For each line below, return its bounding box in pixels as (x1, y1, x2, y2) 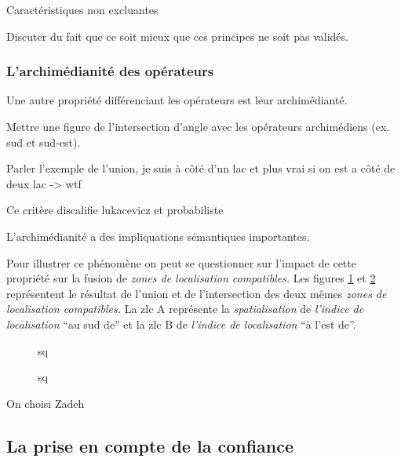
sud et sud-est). (6, 133, 81, 150)
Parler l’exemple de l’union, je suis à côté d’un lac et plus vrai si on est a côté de (6, 160, 396, 176)
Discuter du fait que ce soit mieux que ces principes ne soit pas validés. (6, 27, 348, 44)
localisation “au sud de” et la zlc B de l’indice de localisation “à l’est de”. (6, 315, 356, 332)
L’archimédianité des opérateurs (6, 61, 214, 81)
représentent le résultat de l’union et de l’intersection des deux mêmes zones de (6, 285, 387, 301)
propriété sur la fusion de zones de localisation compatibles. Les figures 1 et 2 (6, 270, 376, 286)
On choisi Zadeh (6, 395, 85, 411)
